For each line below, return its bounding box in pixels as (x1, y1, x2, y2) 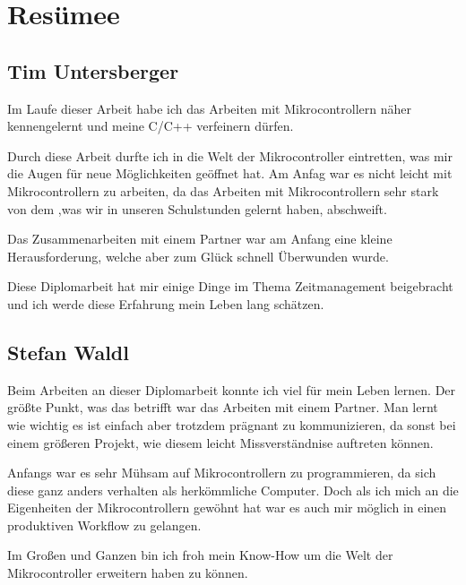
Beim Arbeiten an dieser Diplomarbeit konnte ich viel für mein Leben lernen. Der (7, 380, 456, 399)
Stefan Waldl (7, 338, 129, 366)
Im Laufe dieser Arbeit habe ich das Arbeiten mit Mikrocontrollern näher (7, 99, 411, 117)
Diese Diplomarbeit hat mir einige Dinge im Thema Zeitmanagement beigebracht (7, 277, 453, 296)
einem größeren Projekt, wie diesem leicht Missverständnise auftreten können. (7, 433, 434, 452)
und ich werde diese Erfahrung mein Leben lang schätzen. (7, 294, 324, 313)
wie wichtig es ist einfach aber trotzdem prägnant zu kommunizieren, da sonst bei (7, 415, 456, 434)
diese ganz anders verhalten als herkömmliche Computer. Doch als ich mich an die (7, 480, 459, 499)
